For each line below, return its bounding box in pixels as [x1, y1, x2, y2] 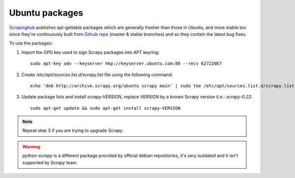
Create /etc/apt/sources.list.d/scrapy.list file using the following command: [21, 72, 173, 77]
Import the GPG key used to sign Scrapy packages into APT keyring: [21, 49, 160, 55]
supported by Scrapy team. [22, 159, 78, 165]
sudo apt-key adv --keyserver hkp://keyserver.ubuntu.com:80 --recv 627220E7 [30, 61, 222, 66]
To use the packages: [9, 40, 53, 46]
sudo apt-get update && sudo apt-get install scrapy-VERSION [30, 105, 180, 111]
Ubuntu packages [9, 7, 84, 18]
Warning [22, 144, 40, 150]
